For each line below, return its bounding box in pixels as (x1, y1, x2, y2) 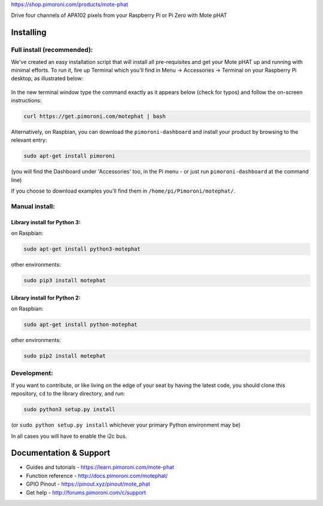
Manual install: (11, 202, 55, 211)
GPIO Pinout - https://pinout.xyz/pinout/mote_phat (26, 480, 151, 487)
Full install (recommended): (11, 45, 93, 54)
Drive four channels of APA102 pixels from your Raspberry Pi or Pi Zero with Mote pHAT (11, 12, 227, 19)
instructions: (11, 97, 42, 104)
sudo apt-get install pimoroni (23, 153, 116, 160)
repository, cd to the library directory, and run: (11, 390, 126, 397)
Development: (11, 369, 53, 377)
